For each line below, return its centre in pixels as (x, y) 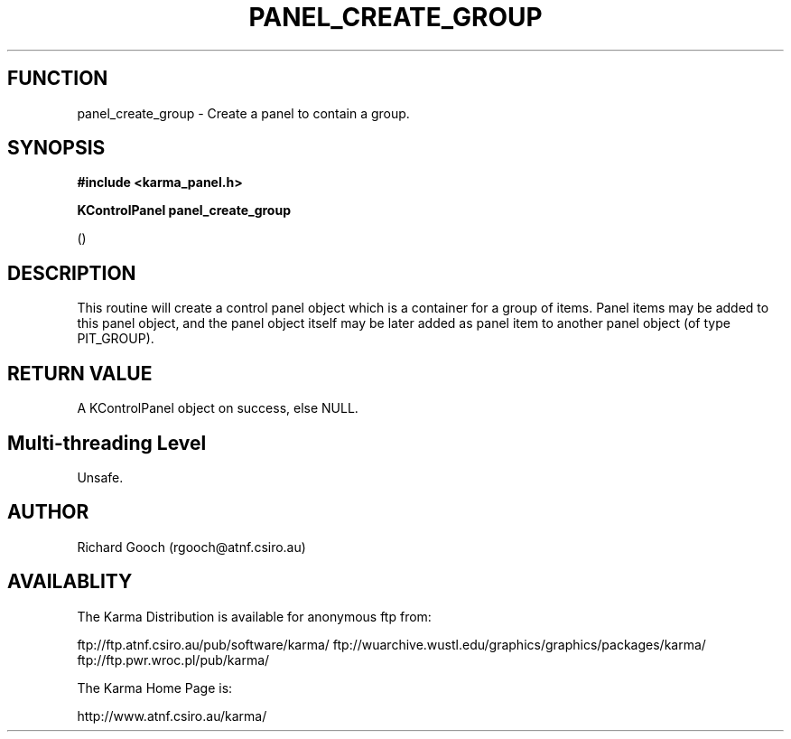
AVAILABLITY (70, 582)
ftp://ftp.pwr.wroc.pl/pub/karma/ (173, 659)
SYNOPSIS (56, 148)
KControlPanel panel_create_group (184, 210)
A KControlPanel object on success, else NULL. (218, 408)
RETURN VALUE (80, 373)
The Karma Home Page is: (155, 688)
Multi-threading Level (107, 443)
